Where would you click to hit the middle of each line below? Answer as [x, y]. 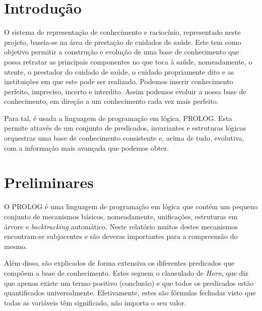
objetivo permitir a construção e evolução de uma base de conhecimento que [122, 52]
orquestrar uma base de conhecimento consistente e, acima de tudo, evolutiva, [124, 138]
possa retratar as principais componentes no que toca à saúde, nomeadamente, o [128, 61]
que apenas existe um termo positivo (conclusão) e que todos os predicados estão [129, 283]
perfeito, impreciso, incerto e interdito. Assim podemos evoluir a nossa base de [125, 91]
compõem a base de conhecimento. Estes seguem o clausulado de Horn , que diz [126, 272]
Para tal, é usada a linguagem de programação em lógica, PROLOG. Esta [118, 118]
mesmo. [16, 246]
